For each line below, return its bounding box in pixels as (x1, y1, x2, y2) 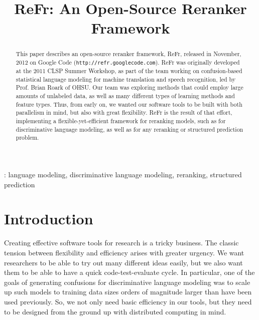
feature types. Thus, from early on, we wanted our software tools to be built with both (16, 100, 242, 108)
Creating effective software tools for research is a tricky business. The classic (4, 237, 239, 248)
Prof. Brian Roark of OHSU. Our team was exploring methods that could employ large (16, 83, 243, 92)
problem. (16, 133, 39, 142)
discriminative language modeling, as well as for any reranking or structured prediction (16, 125, 243, 133)
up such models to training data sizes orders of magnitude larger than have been (4, 286, 252, 297)
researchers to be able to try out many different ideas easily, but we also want (4, 257, 243, 267)
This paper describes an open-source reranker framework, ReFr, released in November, (16, 50, 241, 58)
